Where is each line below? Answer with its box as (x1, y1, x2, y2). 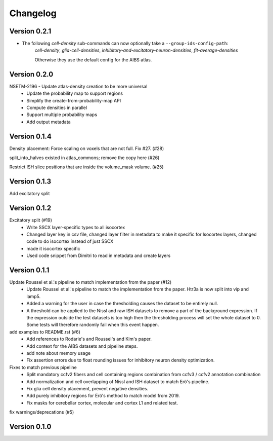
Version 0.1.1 (9, 266, 50, 274)
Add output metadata (26, 119, 71, 125)
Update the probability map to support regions (26, 90, 123, 96)
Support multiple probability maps (26, 112, 98, 118)
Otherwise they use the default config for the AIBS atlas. (34, 56, 152, 63)
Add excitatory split (9, 191, 50, 197)
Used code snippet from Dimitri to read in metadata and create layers (26, 252, 171, 259)
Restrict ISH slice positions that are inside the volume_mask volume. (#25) (9, 164, 164, 170)
